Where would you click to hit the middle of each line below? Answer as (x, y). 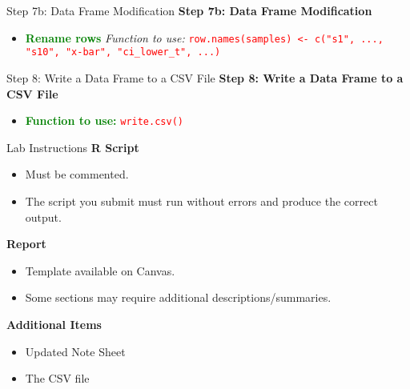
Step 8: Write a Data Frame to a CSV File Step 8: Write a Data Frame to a (205, 77)
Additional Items (54, 324)
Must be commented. (77, 174)
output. (43, 217)
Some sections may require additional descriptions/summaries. (178, 297)
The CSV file (57, 378)
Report (26, 244)
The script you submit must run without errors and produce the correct (201, 201)
